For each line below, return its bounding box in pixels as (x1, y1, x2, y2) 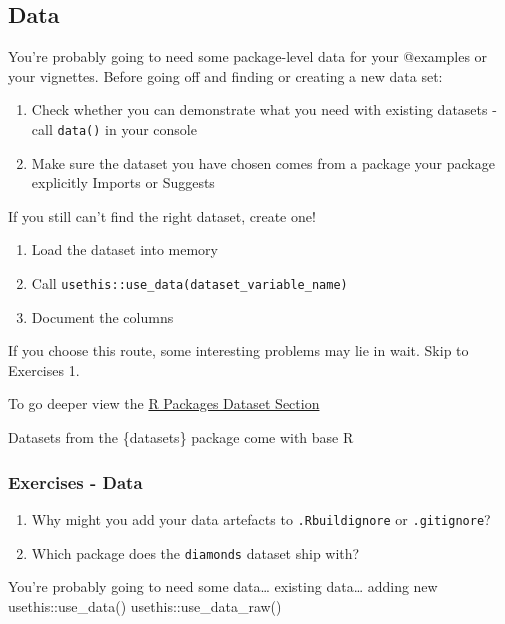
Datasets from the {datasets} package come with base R (8, 427, 354, 448)
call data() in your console (31, 118, 197, 139)
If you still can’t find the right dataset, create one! (8, 205, 316, 226)
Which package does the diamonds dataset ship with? (31, 542, 360, 563)
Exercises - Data (8, 469, 143, 494)
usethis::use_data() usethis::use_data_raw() (8, 595, 282, 616)
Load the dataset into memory (31, 239, 218, 260)
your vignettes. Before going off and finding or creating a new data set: (8, 65, 443, 86)
